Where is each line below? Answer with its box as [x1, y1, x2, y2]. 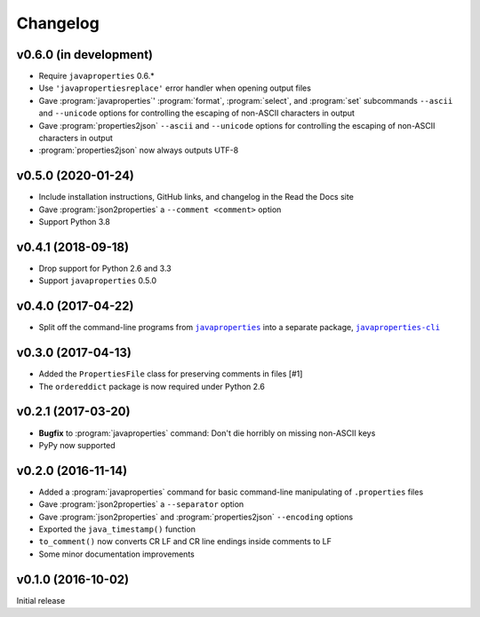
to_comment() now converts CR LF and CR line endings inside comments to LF [38, 536, 332, 547]
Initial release [16, 595, 66, 605]
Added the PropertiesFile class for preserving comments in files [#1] [38, 368, 303, 379]
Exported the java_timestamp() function [38, 524, 196, 534]
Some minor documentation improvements [38, 549, 195, 559]
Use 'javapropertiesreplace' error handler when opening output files [38, 83, 311, 93]
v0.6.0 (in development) [16, 47, 153, 62]
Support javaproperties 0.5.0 [38, 275, 157, 286]
